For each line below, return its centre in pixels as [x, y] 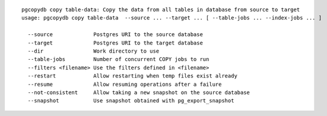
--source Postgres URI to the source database [115, 35]
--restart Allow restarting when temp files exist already [132, 76]
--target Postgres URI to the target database [115, 43]
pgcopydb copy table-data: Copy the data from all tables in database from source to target [161, 10]
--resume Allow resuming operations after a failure [125, 84]
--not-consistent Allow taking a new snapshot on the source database [139, 92]
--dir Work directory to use [93, 51]
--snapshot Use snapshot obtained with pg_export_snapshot [131, 101]
